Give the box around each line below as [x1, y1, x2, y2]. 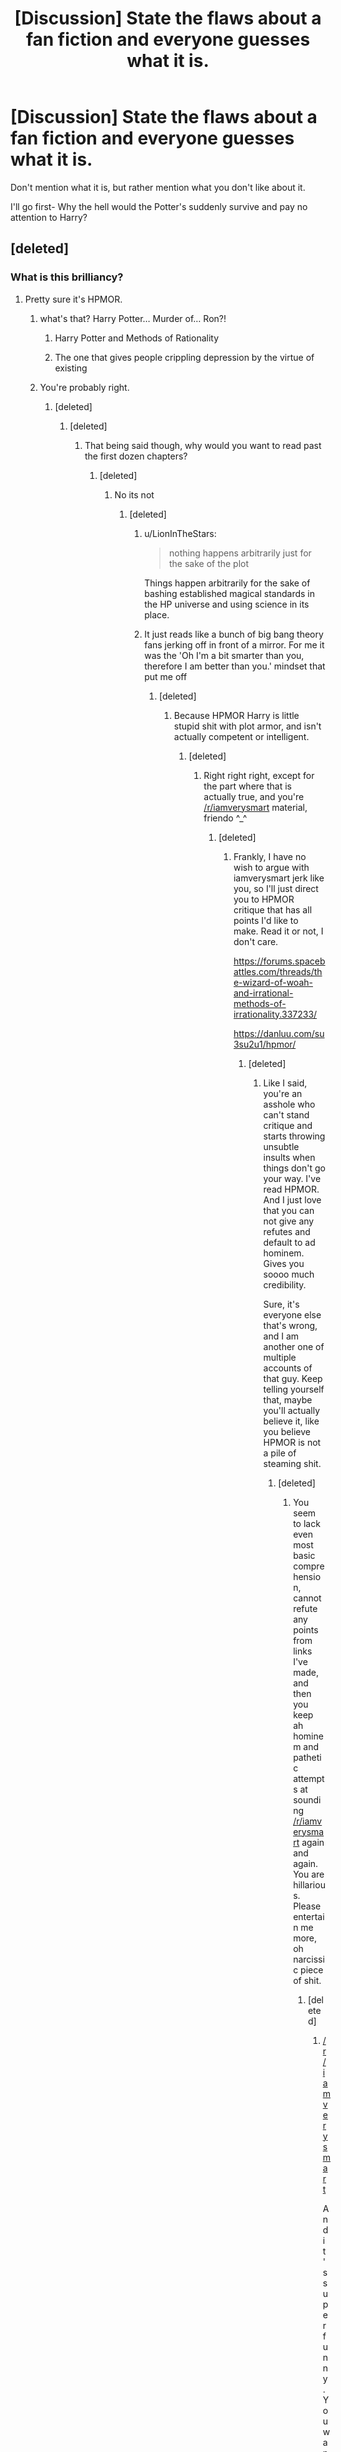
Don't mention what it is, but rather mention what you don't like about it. [10, 181, 306, 193]
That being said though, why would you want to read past [84, 439, 322, 451]
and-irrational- [233, 987, 294, 999]
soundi [293, 1793, 322, 1806]
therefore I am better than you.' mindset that [144, 660, 326, 672]
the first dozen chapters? [84, 450, 188, 462]
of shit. [293, 1974, 322, 1986]
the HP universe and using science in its [144, 598, 310, 610]
